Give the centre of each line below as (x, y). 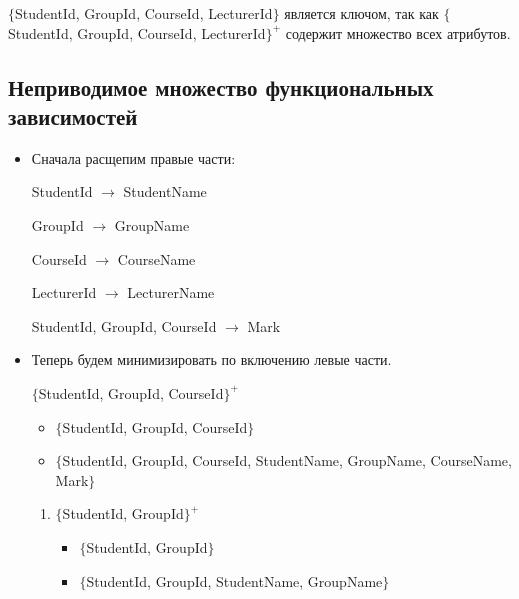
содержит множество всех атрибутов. (398, 32)
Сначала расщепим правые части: (133, 157)
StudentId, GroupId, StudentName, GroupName (234, 580)
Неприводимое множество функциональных (221, 86)
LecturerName (171, 292)
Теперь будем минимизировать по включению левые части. (211, 359)
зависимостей (73, 115)
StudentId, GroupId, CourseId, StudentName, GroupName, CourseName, (287, 460)
